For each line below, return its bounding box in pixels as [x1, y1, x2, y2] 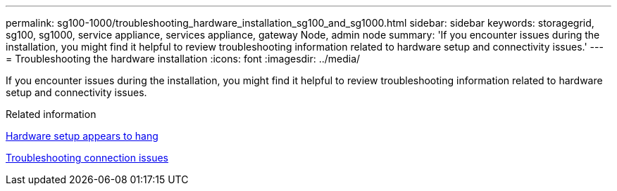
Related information [6, 108, 96, 120]
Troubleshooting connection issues [6, 152, 168, 164]
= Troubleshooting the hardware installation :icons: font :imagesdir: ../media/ [6, 53, 361, 65]
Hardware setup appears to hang [6, 130, 158, 142]
